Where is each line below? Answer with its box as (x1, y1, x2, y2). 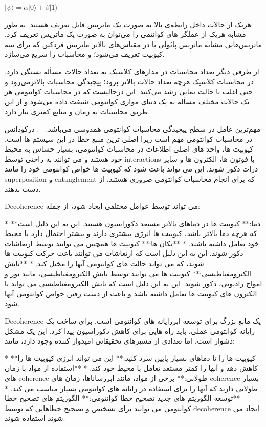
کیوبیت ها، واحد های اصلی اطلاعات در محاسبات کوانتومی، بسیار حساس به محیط (5, 143, 254, 154)
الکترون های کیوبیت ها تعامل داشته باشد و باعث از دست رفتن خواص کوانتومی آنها (5, 288, 257, 298)
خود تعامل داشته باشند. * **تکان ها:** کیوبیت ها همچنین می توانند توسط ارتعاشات (5, 238, 259, 248)
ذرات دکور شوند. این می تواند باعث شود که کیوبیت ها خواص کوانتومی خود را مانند (5, 163, 258, 174)
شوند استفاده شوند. (5, 413, 65, 423)
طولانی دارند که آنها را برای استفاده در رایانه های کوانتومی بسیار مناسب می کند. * (5, 382, 258, 393)
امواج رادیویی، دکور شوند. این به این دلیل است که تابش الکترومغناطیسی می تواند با (5, 278, 262, 289)
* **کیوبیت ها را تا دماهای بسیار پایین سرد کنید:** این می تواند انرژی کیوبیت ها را (5, 352, 256, 363)
